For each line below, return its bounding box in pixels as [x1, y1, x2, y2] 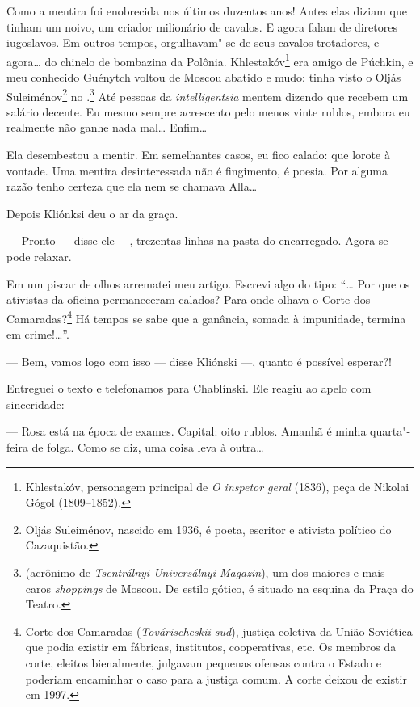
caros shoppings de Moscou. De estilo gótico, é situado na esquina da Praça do [25, 579, 414, 596]
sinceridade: [6, 395, 65, 412]
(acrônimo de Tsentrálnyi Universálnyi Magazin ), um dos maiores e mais [25, 564, 385, 580]
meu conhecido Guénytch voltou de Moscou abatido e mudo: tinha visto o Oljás [6, 69, 401, 86]
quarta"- [370, 423, 411, 440]
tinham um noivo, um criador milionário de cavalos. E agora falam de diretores [6, 18, 397, 35]
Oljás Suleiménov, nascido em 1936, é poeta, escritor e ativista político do [25, 520, 392, 537]
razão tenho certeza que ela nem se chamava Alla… [6, 178, 258, 195]
